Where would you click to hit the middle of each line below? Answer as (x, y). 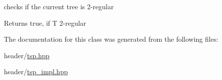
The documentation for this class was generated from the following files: (111, 39)
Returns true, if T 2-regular (45, 23)
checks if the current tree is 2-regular (59, 6)
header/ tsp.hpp (27, 55)
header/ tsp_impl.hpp (36, 72)
